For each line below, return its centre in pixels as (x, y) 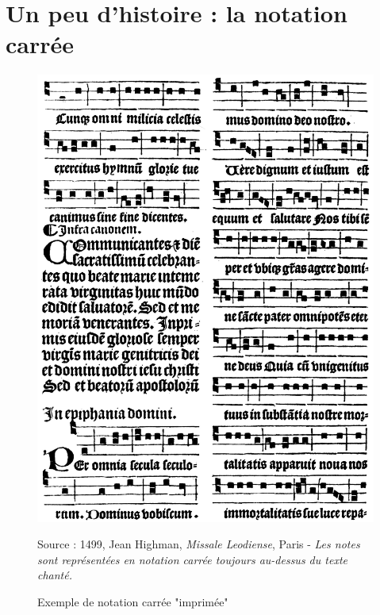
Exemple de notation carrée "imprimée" (133, 602)
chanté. (55, 575)
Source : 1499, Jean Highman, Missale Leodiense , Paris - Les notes (199, 544)
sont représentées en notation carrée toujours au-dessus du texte (192, 559)
